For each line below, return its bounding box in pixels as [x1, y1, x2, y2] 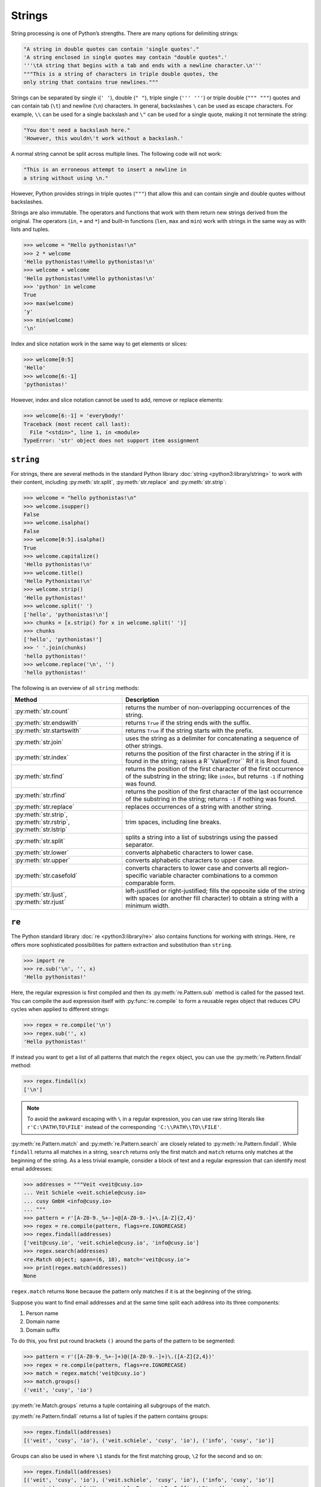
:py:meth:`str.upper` [14, 856, 71, 864]
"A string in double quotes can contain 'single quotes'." [23, 45, 199, 52]
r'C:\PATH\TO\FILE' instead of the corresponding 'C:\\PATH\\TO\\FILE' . [27, 1124, 222, 1131]
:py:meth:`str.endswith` [14, 719, 80, 727]
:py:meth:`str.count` [14, 707, 70, 715]
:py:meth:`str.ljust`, [14, 890, 67, 898]
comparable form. [125, 879, 175, 887]
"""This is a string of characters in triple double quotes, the [23, 70, 218, 77]
